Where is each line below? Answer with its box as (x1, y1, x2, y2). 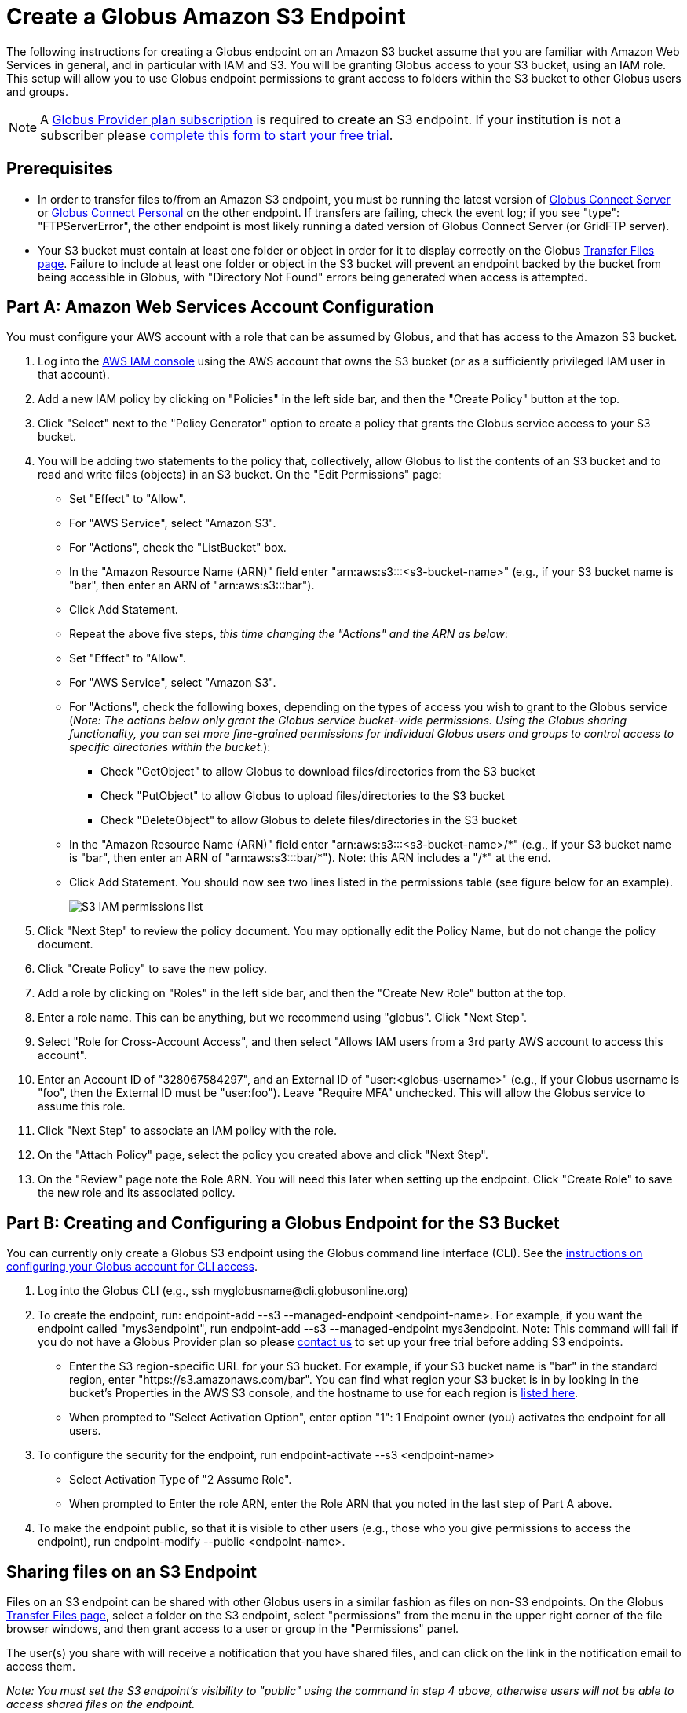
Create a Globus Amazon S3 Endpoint (6, 3, 406, 30)
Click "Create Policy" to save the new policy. (38, 962, 268, 976)
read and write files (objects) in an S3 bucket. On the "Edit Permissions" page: (38, 468, 442, 482)
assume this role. (38, 1099, 126, 1113)
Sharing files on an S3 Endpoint (6, 1561, 257, 1582)
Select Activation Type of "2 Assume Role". (69, 1473, 292, 1487)
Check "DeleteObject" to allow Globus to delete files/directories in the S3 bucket (100, 813, 517, 827)
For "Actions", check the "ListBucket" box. (69, 541, 287, 555)
